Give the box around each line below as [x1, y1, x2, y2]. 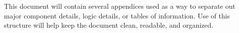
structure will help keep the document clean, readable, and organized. [4, 20, 213, 30]
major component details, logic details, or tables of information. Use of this [4, 10, 230, 20]
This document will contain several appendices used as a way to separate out [4, 1, 236, 11]
